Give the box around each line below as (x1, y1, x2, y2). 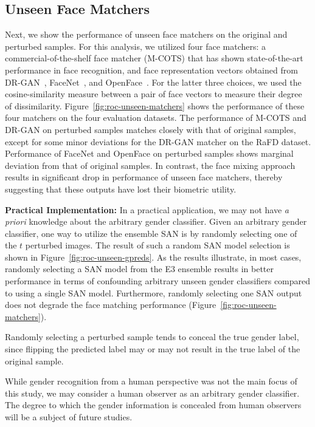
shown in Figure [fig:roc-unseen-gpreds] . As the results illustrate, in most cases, (5, 250, 302, 263)
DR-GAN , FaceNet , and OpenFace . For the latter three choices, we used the (5, 75, 302, 88)
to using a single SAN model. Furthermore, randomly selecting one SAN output (5, 286, 302, 299)
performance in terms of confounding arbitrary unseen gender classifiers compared (5, 275, 311, 287)
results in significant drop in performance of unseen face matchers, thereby (5, 171, 283, 183)
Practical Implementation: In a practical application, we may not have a (5, 203, 289, 216)
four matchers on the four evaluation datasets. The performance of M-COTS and (5, 111, 306, 124)
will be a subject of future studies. (5, 411, 133, 423)
